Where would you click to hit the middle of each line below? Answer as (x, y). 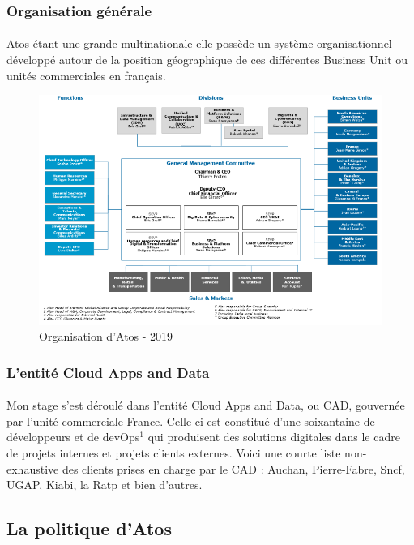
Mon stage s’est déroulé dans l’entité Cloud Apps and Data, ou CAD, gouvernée (206, 405)
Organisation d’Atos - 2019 (106, 336)
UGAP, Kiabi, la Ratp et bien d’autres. (105, 485)
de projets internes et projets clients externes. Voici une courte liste (174, 452)
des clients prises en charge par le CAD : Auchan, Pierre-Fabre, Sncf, (233, 468)
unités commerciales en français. (86, 75)
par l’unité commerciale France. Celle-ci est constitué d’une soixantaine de (191, 421)
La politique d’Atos (89, 528)
